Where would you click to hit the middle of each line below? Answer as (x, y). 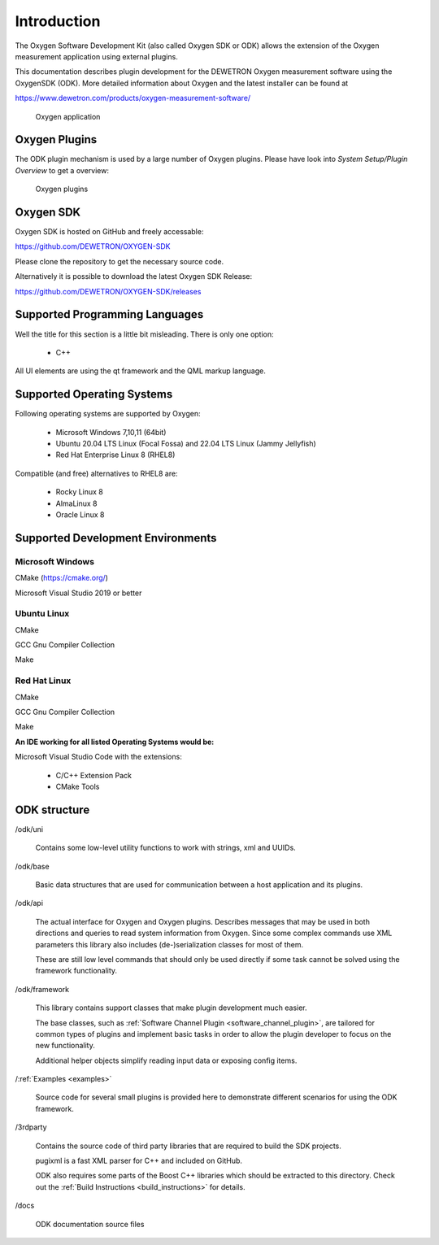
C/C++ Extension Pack (94, 775)
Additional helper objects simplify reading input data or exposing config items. (166, 1060)
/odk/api (29, 903)
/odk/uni (29, 829)
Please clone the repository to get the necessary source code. (120, 261)
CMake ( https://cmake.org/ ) (62, 578)
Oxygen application (68, 116)
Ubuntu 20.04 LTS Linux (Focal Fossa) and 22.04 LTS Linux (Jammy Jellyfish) (186, 444)
